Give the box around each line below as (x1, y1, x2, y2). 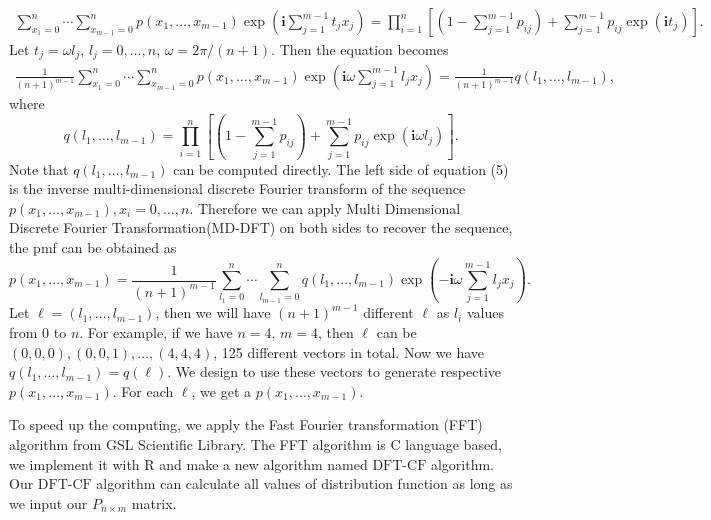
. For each (112, 380, 174, 401)
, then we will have (155, 302, 271, 323)
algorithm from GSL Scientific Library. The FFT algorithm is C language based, (9, 433, 502, 454)
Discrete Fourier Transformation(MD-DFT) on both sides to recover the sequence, (9, 217, 513, 238)
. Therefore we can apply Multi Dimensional (189, 197, 461, 218)
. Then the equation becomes (271, 39, 449, 60)
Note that (9, 158, 69, 179)
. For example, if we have (79, 321, 233, 342)
